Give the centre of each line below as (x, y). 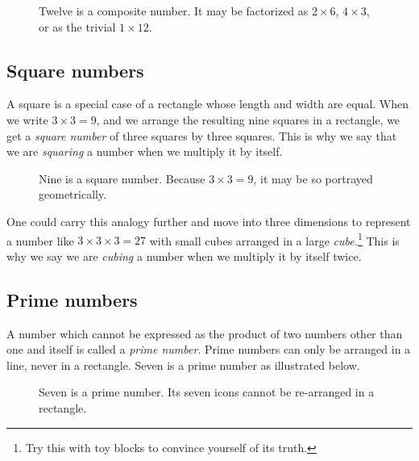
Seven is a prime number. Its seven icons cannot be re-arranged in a (207, 392)
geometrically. (73, 194)
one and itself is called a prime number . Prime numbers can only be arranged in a (209, 349)
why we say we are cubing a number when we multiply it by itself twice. (184, 256)
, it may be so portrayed (313, 178)
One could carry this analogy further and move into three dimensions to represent (209, 221)
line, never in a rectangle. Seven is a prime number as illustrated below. (183, 365)
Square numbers (75, 70)
